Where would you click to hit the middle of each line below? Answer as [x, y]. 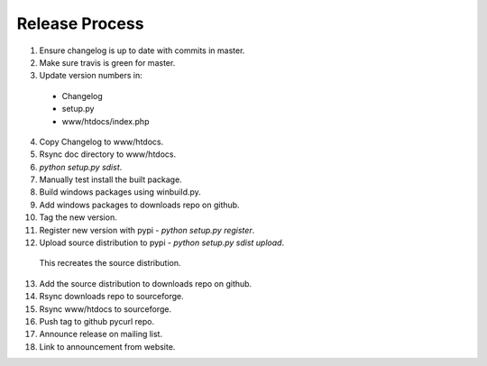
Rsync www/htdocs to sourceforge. [105, 309]
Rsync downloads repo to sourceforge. [111, 297]
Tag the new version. [78, 217]
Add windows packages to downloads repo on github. [139, 205]
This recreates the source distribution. [110, 263]
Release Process [80, 23]
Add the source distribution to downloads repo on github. [146, 283]
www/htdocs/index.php [106, 121]
